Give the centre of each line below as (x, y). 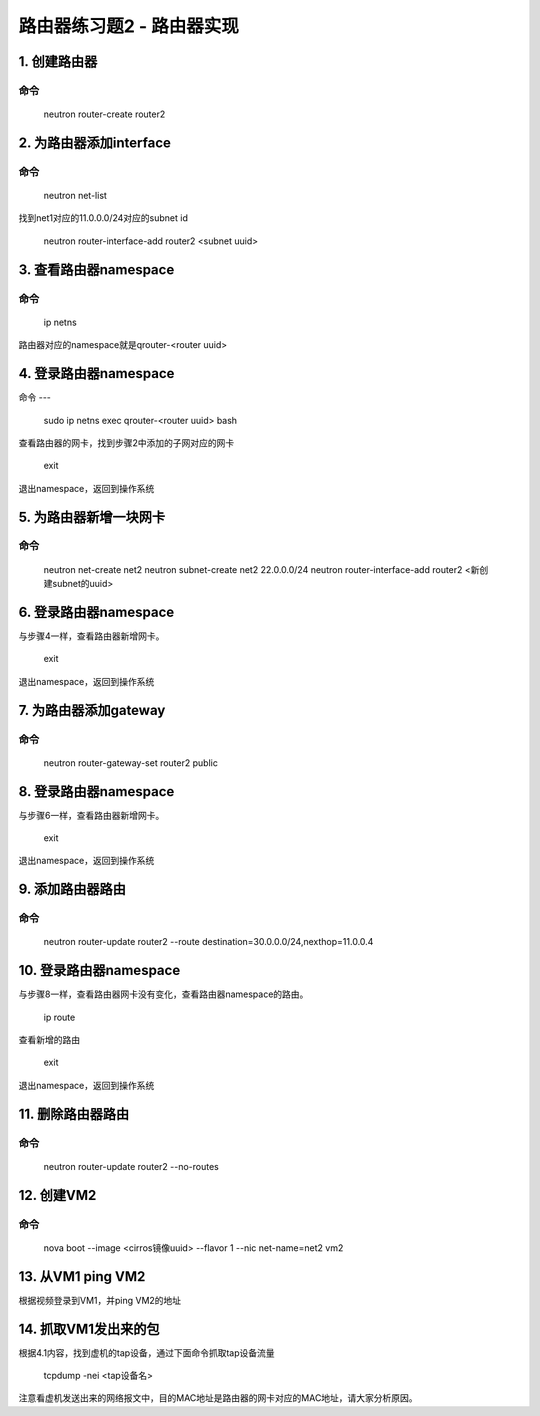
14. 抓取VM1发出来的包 (89, 1328)
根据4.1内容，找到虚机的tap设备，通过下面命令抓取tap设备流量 (146, 1352)
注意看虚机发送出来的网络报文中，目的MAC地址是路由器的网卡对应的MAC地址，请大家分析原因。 (218, 1398)
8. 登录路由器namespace (96, 791)
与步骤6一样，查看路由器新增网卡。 (91, 815)
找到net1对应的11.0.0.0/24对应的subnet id (103, 218)
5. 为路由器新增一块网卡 (91, 516)
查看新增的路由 (49, 1040)
